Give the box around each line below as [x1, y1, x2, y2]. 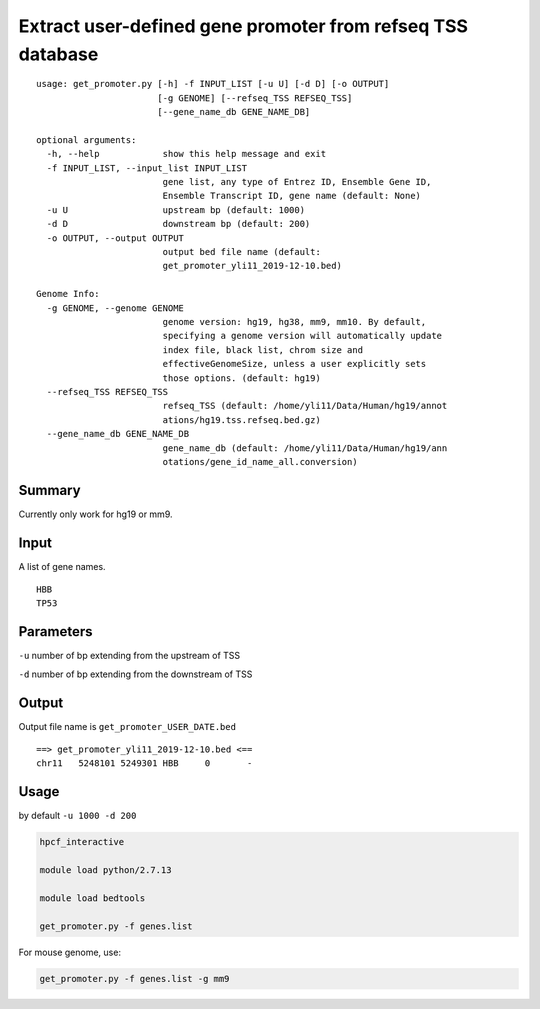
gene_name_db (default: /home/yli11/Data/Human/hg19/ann [162, 442, 448, 454]
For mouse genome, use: [18, 946, 122, 958]
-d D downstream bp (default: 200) [46, 218, 311, 230]
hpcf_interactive [39, 836, 125, 848]
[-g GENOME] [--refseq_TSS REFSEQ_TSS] [156, 92, 353, 104]
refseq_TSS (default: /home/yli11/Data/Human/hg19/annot [162, 400, 448, 412]
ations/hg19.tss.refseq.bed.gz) [162, 414, 322, 425]
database [18, 43, 99, 65]
